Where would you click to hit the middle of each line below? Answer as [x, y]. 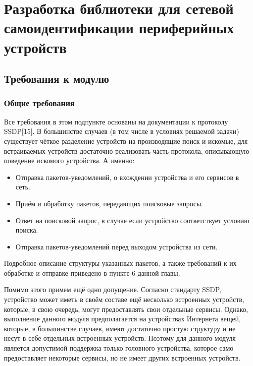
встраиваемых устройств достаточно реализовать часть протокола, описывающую [127, 151]
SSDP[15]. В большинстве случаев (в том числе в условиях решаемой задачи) [122, 131]
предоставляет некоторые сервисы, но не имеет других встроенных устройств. [122, 357]
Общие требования [39, 103]
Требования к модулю [57, 79]
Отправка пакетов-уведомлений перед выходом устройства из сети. [117, 246]
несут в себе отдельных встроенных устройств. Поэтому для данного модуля [120, 338]
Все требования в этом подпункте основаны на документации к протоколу [116, 121]
